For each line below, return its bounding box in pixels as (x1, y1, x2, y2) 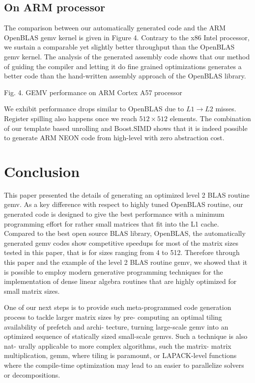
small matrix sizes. (4, 285, 60, 296)
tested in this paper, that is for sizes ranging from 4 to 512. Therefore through (4, 247, 240, 257)
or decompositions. (4, 369, 60, 380)
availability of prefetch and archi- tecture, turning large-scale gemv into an (4, 321, 228, 332)
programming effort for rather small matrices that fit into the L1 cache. (4, 218, 219, 229)
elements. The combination (170, 113, 251, 123)
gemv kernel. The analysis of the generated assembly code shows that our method (4, 51, 250, 61)
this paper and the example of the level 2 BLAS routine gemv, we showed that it (4, 257, 248, 267)
